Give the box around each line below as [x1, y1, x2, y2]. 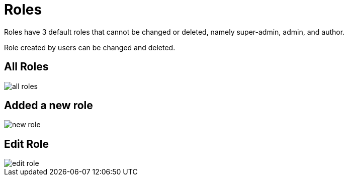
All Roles [4, 60, 49, 73]
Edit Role [4, 137, 49, 150]
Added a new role [4, 99, 93, 112]
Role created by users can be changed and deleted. [4, 43, 176, 52]
